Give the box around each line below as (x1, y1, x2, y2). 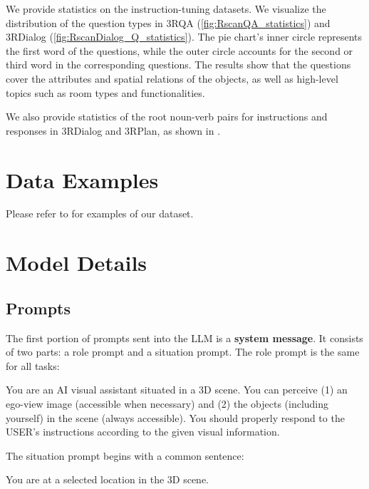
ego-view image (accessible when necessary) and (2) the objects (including (6, 396, 329, 411)
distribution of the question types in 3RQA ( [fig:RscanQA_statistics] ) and (6, 15, 331, 30)
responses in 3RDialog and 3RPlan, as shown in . (6, 123, 221, 138)
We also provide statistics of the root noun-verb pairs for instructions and (6, 109, 328, 124)
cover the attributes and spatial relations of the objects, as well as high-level (6, 71, 338, 86)
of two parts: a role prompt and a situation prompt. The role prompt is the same (6, 344, 360, 359)
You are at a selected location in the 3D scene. (6, 472, 209, 487)
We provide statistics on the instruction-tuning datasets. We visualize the (6, 1, 326, 16)
